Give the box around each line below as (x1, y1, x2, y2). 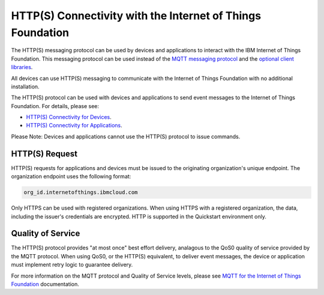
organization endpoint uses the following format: (11, 173, 131, 180)
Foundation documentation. (11, 280, 79, 288)
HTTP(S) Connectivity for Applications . (26, 122, 122, 129)
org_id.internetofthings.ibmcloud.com (23, 189, 138, 196)
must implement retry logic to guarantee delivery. (11, 261, 133, 269)
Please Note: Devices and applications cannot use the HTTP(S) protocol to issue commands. (11, 133, 241, 140)
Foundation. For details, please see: (11, 102, 99, 109)
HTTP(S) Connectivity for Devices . (26, 114, 112, 121)
